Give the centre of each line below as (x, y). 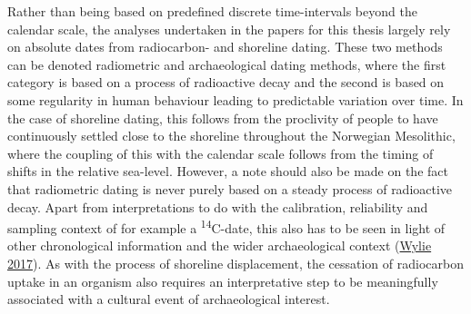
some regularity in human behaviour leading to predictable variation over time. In (235, 99)
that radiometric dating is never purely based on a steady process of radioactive (230, 188)
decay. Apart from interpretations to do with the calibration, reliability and (218, 206)
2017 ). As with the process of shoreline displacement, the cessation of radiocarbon (235, 263)
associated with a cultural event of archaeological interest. (169, 299)
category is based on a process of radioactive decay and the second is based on (226, 82)
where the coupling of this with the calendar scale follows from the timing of (220, 153)
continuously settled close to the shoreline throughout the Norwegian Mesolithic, (231, 136)
